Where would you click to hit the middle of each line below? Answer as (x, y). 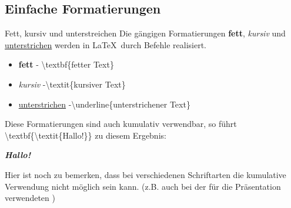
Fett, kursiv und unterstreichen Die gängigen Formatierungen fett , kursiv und (145, 33)
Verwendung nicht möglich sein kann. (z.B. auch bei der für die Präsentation (143, 186)
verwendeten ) (30, 198)
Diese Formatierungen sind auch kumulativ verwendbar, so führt (121, 124)
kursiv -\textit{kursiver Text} (72, 84)
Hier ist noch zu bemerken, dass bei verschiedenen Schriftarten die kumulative (145, 174)
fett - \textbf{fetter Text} (66, 64)
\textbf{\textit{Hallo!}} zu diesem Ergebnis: (86, 135)
